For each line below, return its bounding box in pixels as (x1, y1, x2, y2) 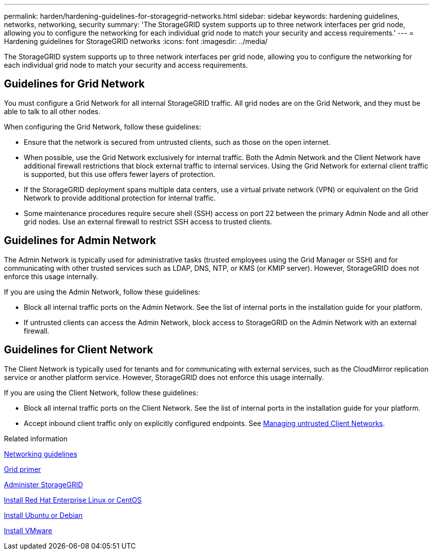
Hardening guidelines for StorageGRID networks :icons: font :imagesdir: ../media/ (4, 37, 268, 45)
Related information (4, 434, 68, 443)
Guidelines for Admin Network (4, 234, 156, 247)
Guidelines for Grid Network (4, 78, 145, 90)
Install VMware (4, 526, 52, 535)
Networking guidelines (4, 449, 78, 458)
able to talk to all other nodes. (4, 107, 101, 116)
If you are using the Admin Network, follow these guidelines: (4, 287, 200, 296)
